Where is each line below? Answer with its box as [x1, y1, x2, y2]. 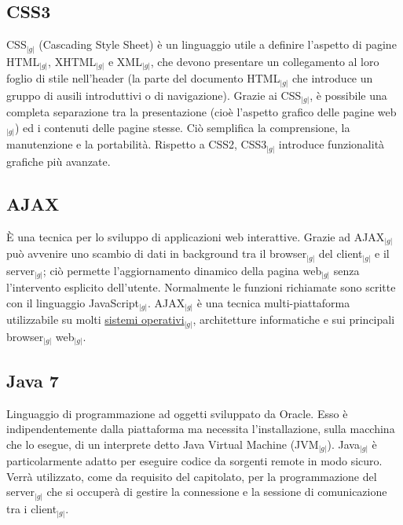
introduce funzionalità [278, 136, 385, 152]
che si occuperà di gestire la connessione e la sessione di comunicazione [46, 483, 387, 500]
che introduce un [291, 70, 373, 86]
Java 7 [6, 368, 59, 392]
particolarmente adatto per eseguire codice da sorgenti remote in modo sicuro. [6, 453, 383, 469]
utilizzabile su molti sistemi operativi [6, 311, 185, 328]
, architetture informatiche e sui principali [192, 311, 395, 328]
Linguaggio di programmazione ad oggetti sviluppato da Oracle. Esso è [6, 405, 348, 421]
